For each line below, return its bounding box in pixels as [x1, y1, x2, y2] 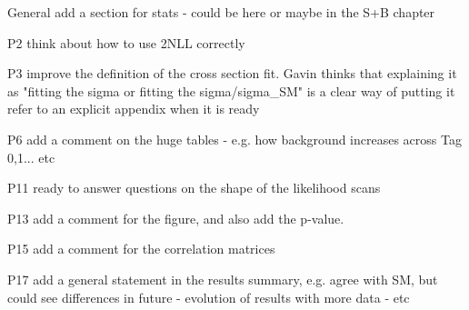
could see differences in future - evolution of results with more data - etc [7, 287, 410, 306]
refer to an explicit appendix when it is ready [7, 99, 260, 118]
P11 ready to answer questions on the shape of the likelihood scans [7, 178, 381, 197]
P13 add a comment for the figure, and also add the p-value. [7, 208, 344, 227]
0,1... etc [7, 147, 55, 166]
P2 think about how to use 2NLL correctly [7, 33, 245, 52]
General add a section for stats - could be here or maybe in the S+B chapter [7, 3, 435, 21]
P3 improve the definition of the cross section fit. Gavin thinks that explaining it [7, 64, 457, 83]
